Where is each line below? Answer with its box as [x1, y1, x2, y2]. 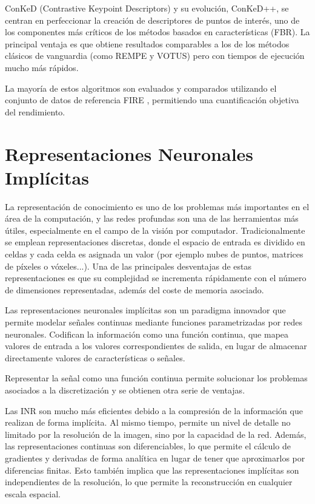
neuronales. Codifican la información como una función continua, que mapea [5, 327, 289, 340]
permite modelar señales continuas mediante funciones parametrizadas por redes [5, 316, 303, 328]
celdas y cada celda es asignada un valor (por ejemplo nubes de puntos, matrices [5, 248, 303, 261]
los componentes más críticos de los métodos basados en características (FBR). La [5, 26, 310, 38]
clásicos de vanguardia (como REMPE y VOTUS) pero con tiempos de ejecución [5, 49, 305, 62]
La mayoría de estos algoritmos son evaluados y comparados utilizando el [5, 81, 277, 94]
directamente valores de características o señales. [5, 351, 185, 364]
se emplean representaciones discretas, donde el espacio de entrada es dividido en [5, 236, 305, 248]
